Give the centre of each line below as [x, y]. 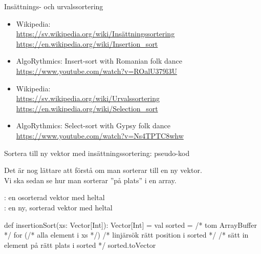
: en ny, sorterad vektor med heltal [58, 207]
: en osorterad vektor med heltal [55, 197]
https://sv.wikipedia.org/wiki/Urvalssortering [88, 98]
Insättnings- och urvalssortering [54, 6]
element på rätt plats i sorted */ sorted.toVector [80, 245]
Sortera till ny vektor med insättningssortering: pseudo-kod [97, 153]
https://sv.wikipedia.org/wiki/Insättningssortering [95, 34]
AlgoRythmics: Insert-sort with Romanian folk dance [99, 61]
